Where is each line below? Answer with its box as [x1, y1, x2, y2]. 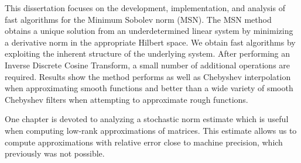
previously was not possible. [5, 147, 105, 159]
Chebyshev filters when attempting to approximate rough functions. [5, 93, 248, 105]
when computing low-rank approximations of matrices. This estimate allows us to [5, 124, 297, 136]
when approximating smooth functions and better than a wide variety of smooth [5, 82, 293, 94]
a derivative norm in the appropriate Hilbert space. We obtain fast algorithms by [5, 36, 296, 48]
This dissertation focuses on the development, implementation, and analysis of [5, 2, 285, 13]
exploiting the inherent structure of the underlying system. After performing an [5, 47, 290, 60]
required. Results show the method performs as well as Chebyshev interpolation [5, 70, 291, 82]
